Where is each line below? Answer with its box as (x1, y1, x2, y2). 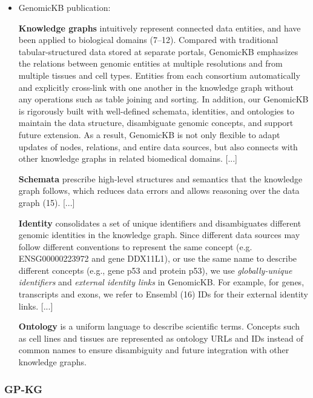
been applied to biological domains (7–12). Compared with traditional (18, 33, 278, 46)
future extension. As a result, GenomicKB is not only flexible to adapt (18, 128, 280, 141)
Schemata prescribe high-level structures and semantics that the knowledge (18, 172, 303, 185)
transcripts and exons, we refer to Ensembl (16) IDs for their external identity (18, 288, 309, 300)
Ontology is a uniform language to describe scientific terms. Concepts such (18, 320, 300, 333)
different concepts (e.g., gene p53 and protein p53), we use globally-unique (18, 264, 292, 276)
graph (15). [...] (18, 196, 75, 208)
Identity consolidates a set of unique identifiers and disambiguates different (18, 216, 301, 229)
